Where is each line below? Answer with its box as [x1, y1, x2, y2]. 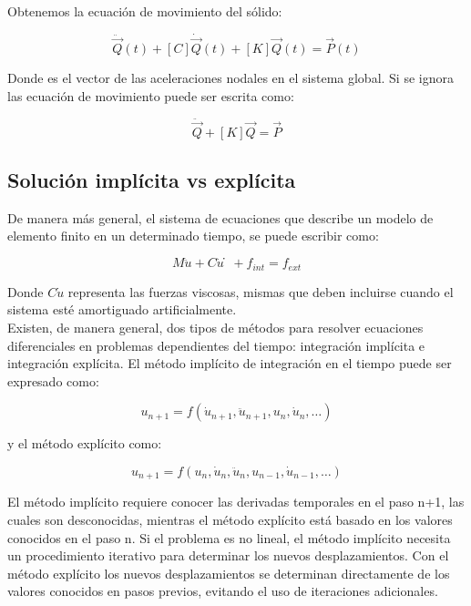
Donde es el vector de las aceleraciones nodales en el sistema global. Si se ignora [7, 68, 454, 87]
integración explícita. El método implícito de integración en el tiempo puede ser [7, 354, 452, 373]
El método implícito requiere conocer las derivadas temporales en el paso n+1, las [7, 492, 465, 511]
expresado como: [7, 371, 99, 390]
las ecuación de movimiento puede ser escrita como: [7, 86, 294, 105]
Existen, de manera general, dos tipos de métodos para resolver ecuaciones [7, 317, 424, 336]
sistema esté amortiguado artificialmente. [7, 300, 237, 319]
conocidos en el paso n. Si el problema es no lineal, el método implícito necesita [7, 528, 451, 547]
